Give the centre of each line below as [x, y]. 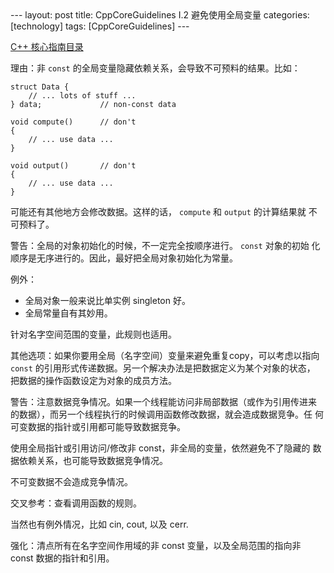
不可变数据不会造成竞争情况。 [71, 481]
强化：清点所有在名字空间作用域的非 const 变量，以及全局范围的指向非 [156, 545]
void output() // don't [73, 166]
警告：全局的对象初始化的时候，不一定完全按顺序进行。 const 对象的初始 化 [165, 245]
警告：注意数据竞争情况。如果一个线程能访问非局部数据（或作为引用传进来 [163, 401]
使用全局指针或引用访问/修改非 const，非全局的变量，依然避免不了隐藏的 [160, 448]
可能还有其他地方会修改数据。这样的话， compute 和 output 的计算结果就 [158, 211]
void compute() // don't [73, 122]
